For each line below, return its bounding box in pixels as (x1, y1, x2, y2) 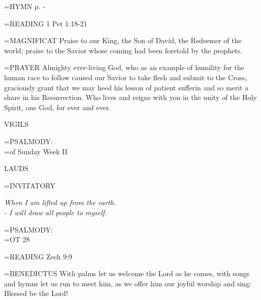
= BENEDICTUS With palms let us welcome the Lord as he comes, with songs (4, 268, 250, 279)
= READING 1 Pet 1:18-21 (4, 18, 87, 28)
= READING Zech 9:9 (4, 251, 73, 261)
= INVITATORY (4, 180, 55, 190)
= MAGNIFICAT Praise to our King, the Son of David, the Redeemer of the (4, 35, 242, 46)
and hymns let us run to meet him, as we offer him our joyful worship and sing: (4, 278, 252, 288)
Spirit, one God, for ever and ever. (4, 102, 111, 112)
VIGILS (4, 119, 29, 129)
